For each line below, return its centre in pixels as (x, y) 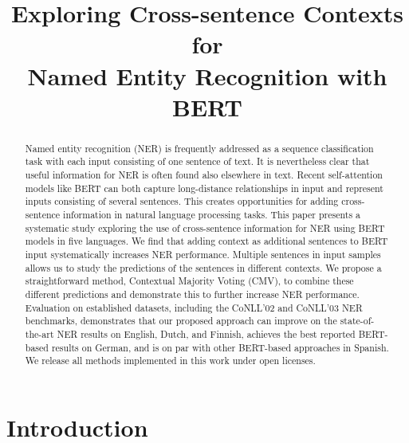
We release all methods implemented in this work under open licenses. (170, 361)
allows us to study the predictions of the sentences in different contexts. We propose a (203, 267)
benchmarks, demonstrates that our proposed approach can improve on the (181, 321)
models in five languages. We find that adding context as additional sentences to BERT (206, 241)
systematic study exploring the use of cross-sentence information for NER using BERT (205, 227)
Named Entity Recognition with (207, 75)
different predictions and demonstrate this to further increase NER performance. (192, 294)
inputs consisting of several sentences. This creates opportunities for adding (182, 201)
